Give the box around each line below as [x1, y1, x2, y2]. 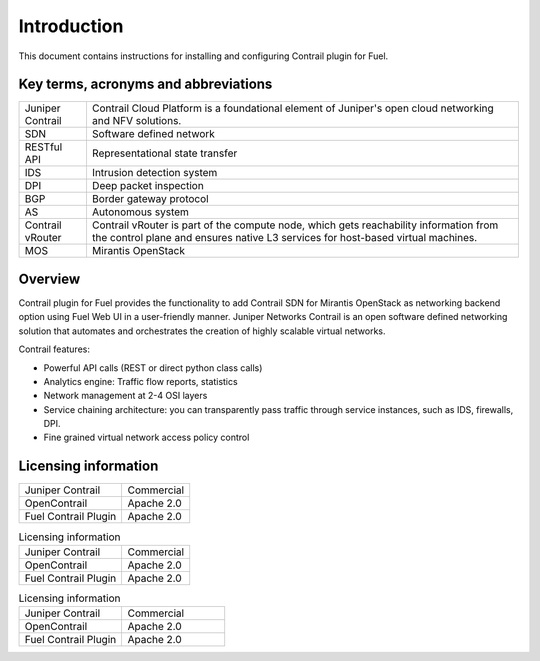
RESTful [24, 140, 63, 154]
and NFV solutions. [91, 114, 182, 128]
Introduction [18, 15, 124, 37]
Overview [18, 270, 81, 287]
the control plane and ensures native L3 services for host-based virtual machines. [91, 231, 478, 245]
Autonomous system [91, 205, 190, 219]
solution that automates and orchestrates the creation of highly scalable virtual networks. [18, 325, 386, 337]
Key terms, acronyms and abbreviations [18, 76, 273, 93]
